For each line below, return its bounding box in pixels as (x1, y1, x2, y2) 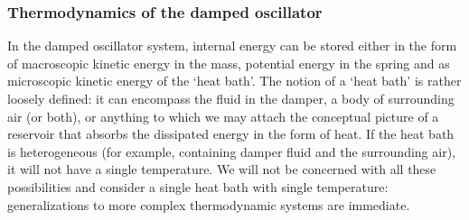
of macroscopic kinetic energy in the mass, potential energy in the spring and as (7, 53, 450, 72)
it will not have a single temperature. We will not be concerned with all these (7, 160, 436, 179)
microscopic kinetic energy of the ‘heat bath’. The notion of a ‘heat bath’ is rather (7, 71, 462, 90)
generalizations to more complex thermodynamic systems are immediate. (7, 195, 410, 214)
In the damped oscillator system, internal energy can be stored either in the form (7, 36, 457, 55)
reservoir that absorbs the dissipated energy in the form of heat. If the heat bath (7, 124, 455, 143)
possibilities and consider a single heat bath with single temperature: (7, 177, 389, 196)
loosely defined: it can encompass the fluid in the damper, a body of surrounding (7, 89, 455, 107)
